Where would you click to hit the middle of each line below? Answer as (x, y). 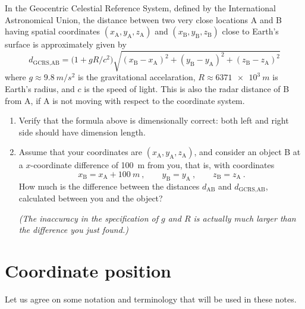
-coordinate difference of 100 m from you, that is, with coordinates (152, 165)
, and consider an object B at (247, 152)
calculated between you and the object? (91, 198)
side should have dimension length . (82, 132)
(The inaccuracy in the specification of (89, 218)
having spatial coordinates (53, 31)
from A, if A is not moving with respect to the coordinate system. (125, 100)
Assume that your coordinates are (81, 152)
